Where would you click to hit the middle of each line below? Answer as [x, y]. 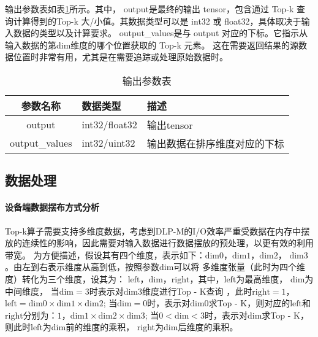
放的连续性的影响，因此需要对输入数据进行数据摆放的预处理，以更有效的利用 [159, 243]
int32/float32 [109, 125]
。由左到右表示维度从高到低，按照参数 [82, 267]
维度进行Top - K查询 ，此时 [197, 291]
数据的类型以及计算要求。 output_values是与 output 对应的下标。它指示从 [160, 33]
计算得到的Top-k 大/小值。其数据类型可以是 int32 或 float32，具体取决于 [157, 21]
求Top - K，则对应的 [249, 303]
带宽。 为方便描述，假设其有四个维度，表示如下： [105, 254]
